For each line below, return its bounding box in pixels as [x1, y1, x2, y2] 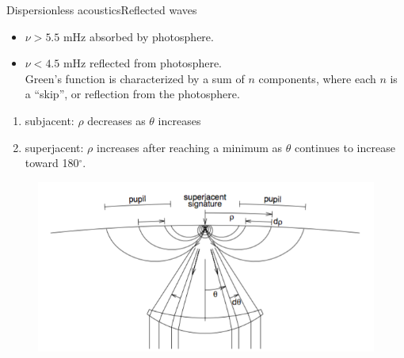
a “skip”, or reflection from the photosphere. [25, 86, 240, 102]
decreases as [87, 112, 146, 128]
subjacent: [25, 112, 74, 128]
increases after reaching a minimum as [97, 139, 283, 155]
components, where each [258, 70, 376, 86]
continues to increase [294, 139, 395, 155]
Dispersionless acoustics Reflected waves [6, 2, 197, 17]
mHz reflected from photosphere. [63, 55, 223, 71]
